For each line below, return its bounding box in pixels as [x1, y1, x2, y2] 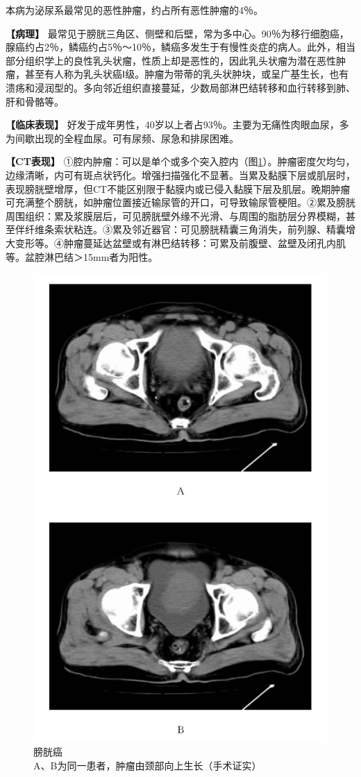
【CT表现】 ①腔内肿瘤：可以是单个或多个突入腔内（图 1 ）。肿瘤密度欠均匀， [6, 154, 355, 169]
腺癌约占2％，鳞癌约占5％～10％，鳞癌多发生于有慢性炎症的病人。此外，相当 [6, 40, 355, 54]
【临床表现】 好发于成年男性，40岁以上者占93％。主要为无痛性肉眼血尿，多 [6, 117, 349, 132]
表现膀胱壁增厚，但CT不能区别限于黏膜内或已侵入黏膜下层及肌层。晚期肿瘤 [6, 181, 351, 196]
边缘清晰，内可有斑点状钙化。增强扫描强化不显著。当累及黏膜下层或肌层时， [6, 167, 355, 182]
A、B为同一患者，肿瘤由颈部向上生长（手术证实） [33, 758, 262, 772]
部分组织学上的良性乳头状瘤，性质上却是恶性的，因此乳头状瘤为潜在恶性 [6, 53, 336, 67]
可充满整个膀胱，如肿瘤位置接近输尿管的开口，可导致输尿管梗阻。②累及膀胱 [6, 195, 355, 210]
